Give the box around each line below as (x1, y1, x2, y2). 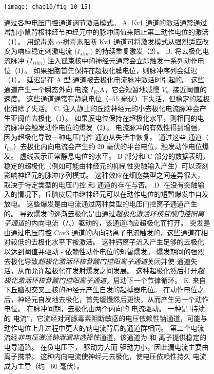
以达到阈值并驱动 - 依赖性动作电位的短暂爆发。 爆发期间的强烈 (4, 246, 204, 256)
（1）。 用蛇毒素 (4, 36, 54, 46)
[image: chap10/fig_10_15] (4, 3, 91, 10)
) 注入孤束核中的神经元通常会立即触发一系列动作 (42, 56, 198, 66)
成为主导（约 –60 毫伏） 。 (4, 361, 84, 371)
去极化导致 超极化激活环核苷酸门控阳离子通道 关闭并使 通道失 (4, 256, 197, 266)
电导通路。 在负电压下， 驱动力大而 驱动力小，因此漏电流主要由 (4, 341, 209, 352)
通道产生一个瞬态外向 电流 (4, 84, 88, 94)
